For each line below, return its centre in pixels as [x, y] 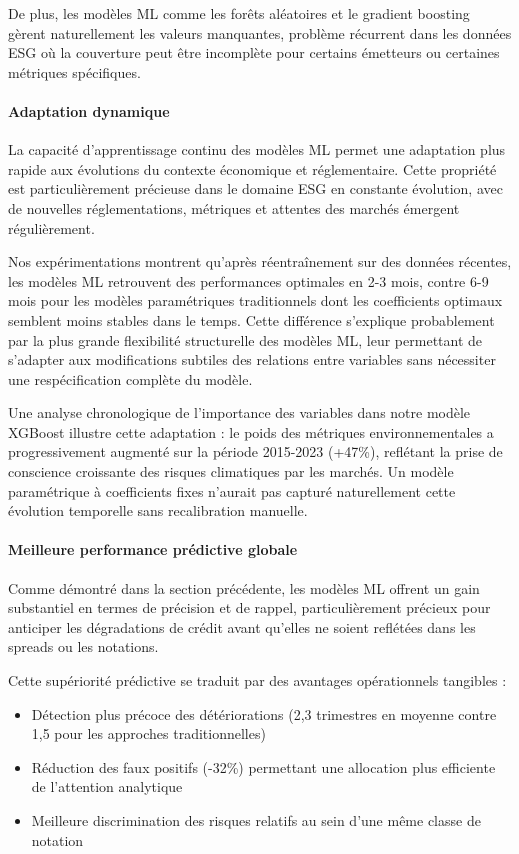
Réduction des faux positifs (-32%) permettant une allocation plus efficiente [263, 766]
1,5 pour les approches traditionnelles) [148, 733]
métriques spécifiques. [74, 71]
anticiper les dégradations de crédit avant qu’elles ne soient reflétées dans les [242, 626]
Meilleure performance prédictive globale [153, 549]
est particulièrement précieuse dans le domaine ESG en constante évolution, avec [255, 188]
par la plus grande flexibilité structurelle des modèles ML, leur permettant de [245, 339]
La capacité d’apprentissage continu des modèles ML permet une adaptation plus [257, 149]
